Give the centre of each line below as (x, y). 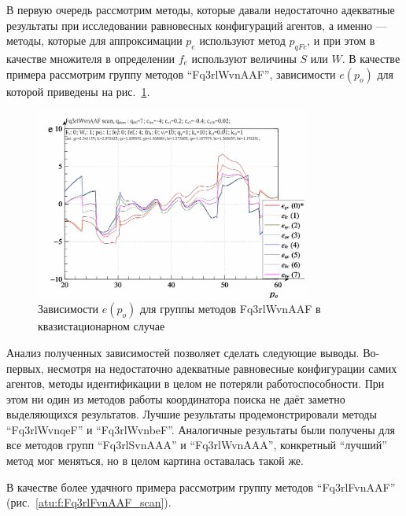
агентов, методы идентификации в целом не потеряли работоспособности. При (196, 383)
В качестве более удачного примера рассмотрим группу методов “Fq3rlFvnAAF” (201, 487)
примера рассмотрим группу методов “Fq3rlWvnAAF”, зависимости (171, 74)
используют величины (244, 58)
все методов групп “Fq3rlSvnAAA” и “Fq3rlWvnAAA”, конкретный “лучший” (197, 445)
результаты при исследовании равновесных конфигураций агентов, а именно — (197, 25)
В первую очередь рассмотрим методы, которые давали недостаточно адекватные (201, 9)
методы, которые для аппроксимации (94, 41)
